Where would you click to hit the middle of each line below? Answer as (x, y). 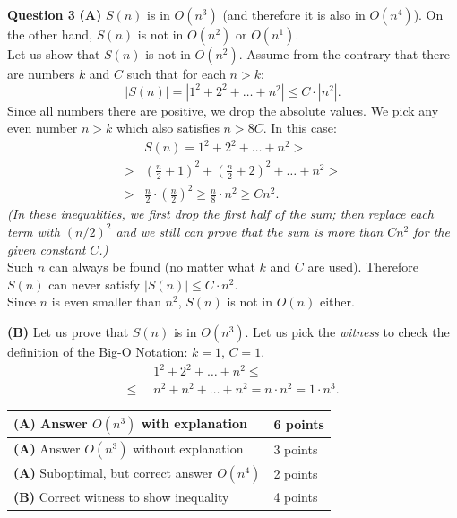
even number (43, 128)
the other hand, (50, 34)
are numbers (41, 73)
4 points (296, 497)
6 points (299, 423)
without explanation (188, 448)
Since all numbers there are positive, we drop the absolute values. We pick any (223, 110)
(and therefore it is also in (294, 14)
